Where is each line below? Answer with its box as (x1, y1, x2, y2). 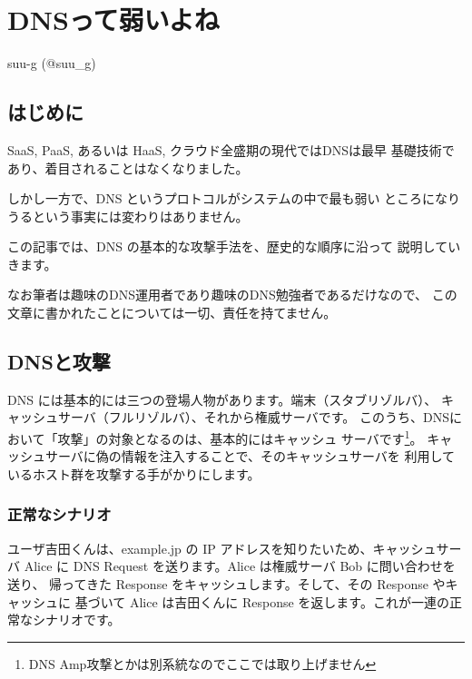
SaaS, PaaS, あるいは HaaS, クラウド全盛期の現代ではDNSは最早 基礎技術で (7, 140, 455, 159)
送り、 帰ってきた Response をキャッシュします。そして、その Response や (7, 574, 446, 593)
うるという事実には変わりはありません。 (7, 206, 249, 225)
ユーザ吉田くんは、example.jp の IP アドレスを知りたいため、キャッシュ (7, 538, 437, 557)
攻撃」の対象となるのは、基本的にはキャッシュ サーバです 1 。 (57, 427, 423, 448)
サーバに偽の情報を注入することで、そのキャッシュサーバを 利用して (44, 447, 455, 466)
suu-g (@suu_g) (7, 54, 96, 73)
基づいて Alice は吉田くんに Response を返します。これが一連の (74, 592, 449, 611)
